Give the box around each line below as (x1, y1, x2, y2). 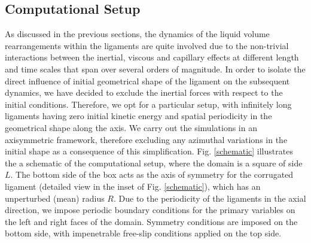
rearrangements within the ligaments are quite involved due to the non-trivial (5, 39, 289, 51)
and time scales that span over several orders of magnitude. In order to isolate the (5, 62, 306, 75)
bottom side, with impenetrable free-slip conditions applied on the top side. (5, 227, 282, 239)
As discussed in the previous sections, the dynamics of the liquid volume (5, 28, 270, 40)
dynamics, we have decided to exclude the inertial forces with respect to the (5, 86, 283, 99)
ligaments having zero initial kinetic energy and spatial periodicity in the (5, 110, 272, 122)
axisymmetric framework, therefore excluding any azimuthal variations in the (5, 133, 288, 145)
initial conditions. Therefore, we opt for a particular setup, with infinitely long (5, 98, 292, 110)
